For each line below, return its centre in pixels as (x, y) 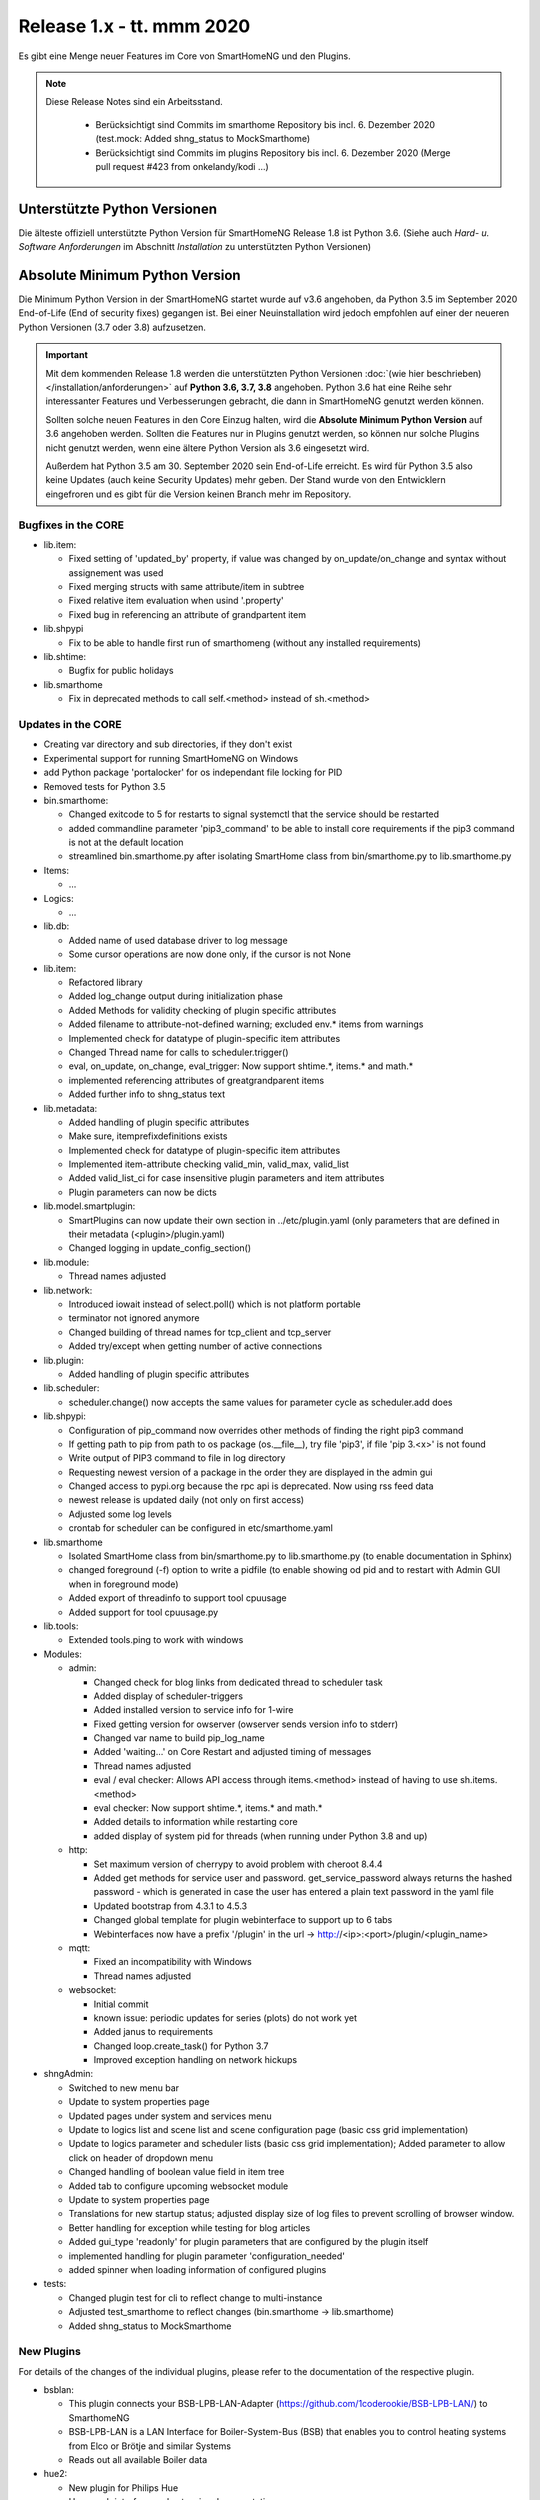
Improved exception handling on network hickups (195, 2060)
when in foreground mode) (123, 1584)
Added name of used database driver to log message (178, 940)
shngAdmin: (68, 2074)
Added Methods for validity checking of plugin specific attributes (202, 1010)
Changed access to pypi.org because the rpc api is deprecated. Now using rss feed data (251, 1486)
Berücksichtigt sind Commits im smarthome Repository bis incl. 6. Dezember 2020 (265, 124)
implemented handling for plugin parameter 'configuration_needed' (206, 2256)
